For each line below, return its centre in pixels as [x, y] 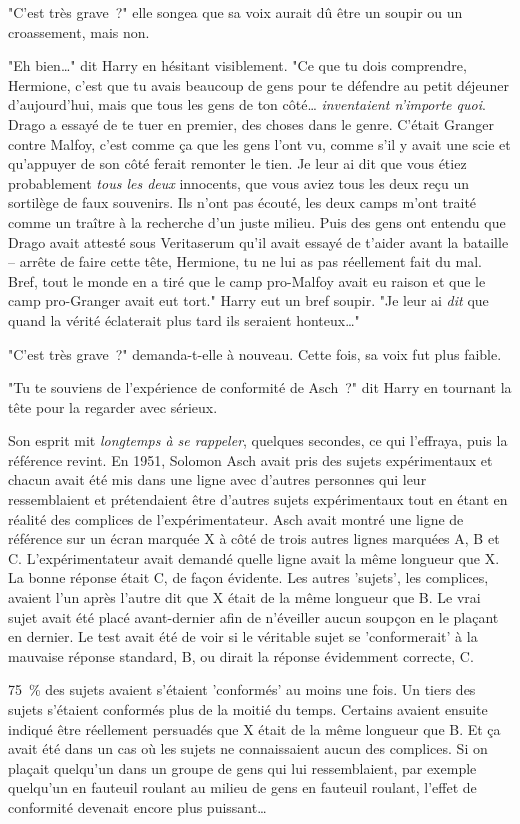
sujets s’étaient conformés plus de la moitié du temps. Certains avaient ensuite [248, 709]
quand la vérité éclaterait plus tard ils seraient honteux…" [184, 319]
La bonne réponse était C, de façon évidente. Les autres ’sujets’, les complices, [248, 577]
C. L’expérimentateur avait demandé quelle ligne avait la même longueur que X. [254, 557]
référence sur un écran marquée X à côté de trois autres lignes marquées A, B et [254, 538]
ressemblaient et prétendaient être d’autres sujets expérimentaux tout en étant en [258, 499]
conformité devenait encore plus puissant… [137, 806]
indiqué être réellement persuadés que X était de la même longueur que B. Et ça [254, 728]
